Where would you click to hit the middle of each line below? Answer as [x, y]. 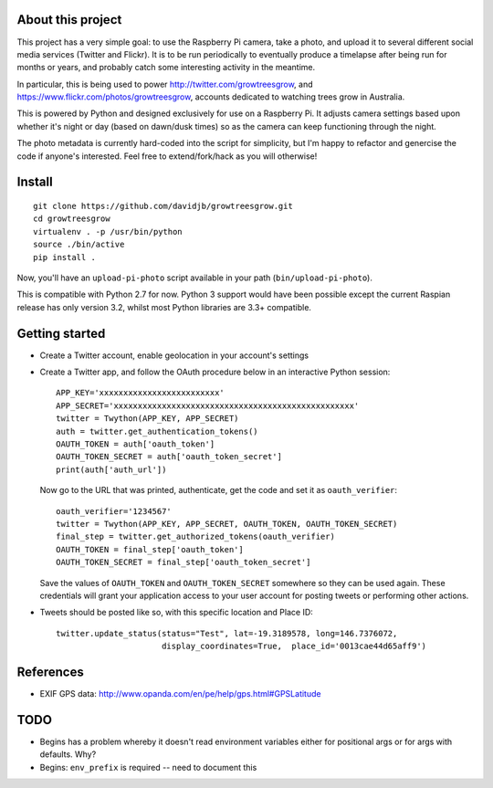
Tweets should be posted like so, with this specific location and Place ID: [177, 613]
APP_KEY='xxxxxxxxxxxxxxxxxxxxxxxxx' [141, 393]
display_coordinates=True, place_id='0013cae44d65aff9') [294, 646]
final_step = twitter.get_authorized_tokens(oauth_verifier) [195, 537]
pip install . [64, 257]
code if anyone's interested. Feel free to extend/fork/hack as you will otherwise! [167, 156]
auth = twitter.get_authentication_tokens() [157, 431]
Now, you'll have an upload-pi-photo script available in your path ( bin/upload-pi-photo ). [195, 278]
